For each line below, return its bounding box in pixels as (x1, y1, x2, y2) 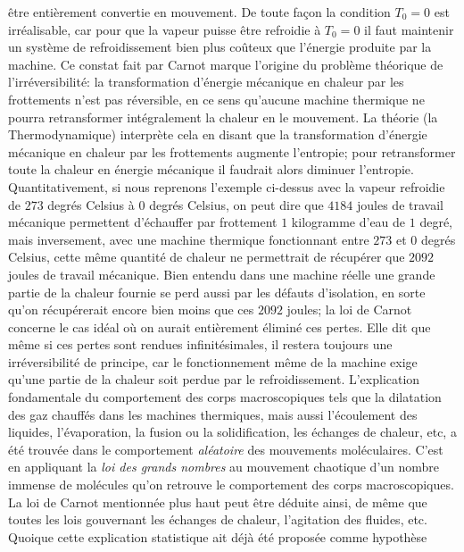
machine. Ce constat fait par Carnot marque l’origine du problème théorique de (8, 54, 443, 73)
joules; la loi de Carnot (286, 300, 412, 319)
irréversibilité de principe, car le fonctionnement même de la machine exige (8, 352, 418, 371)
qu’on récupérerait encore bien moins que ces (8, 300, 254, 319)
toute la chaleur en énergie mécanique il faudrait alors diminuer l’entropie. (8, 160, 414, 179)
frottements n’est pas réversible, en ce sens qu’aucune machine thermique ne (8, 89, 425, 108)
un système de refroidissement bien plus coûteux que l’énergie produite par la (8, 38, 432, 56)
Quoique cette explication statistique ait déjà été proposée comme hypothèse (8, 527, 427, 546)
